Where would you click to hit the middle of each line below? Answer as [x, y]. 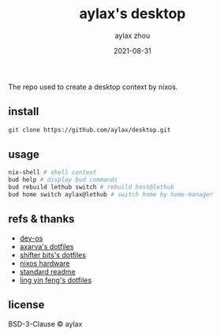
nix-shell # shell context [52, 173]
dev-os [31, 238]
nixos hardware [45, 263]
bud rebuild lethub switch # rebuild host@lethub [91, 187]
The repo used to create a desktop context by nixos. [93, 87]
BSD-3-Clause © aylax [45, 323]
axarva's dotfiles [47, 246]
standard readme [48, 271]
